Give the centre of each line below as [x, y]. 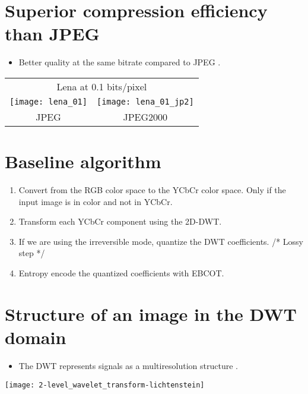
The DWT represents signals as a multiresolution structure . [128, 365]
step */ [32, 253]
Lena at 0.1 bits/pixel [102, 86]
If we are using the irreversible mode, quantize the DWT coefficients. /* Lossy [161, 241]
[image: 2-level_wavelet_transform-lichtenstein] [105, 385]
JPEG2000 [145, 116]
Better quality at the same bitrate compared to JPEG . [120, 62]
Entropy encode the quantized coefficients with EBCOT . [121, 273]
